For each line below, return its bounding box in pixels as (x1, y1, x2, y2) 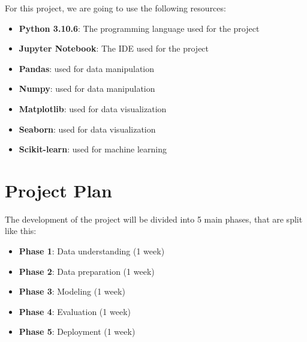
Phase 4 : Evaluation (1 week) (19, 305, 131, 317)
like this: (5, 224, 37, 237)
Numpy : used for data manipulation (19, 82, 155, 95)
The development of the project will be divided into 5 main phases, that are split (5, 212, 303, 225)
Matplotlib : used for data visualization (19, 102, 167, 115)
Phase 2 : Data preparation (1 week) (19, 265, 155, 277)
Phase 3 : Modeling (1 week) (19, 285, 125, 298)
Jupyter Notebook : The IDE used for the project (19, 42, 209, 55)
